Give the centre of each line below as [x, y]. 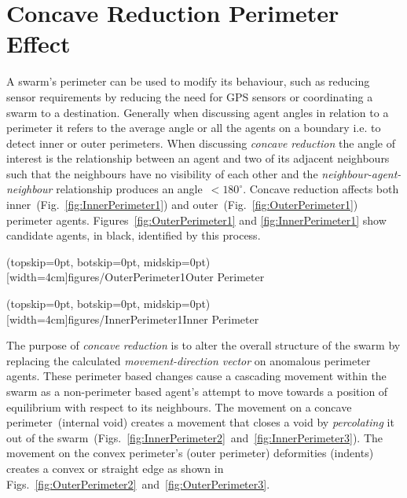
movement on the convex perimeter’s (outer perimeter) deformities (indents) [190, 453]
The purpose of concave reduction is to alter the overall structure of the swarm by [203, 345]
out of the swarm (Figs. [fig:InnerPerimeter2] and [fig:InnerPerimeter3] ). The [195, 437]
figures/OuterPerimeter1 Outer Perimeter [166, 277]
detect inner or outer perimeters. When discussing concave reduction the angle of [201, 143]
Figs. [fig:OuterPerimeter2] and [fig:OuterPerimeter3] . [138, 483]
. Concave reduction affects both [321, 189]
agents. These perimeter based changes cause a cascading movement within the [196, 376]
